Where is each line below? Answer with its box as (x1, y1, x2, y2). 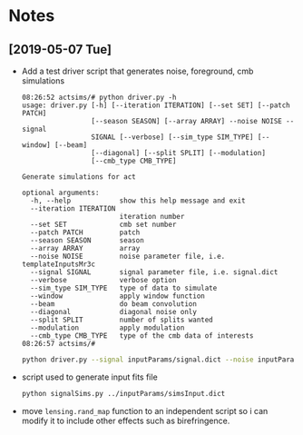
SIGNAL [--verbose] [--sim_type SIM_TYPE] (91, 133, 254, 142)
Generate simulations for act (21, 173, 137, 182)
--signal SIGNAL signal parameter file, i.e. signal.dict (30, 268, 279, 277)
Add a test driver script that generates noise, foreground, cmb (21, 65, 254, 76)
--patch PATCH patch (30, 228, 141, 237)
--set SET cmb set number (30, 220, 177, 229)
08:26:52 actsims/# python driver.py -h (21, 93, 177, 102)
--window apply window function (30, 292, 205, 301)
